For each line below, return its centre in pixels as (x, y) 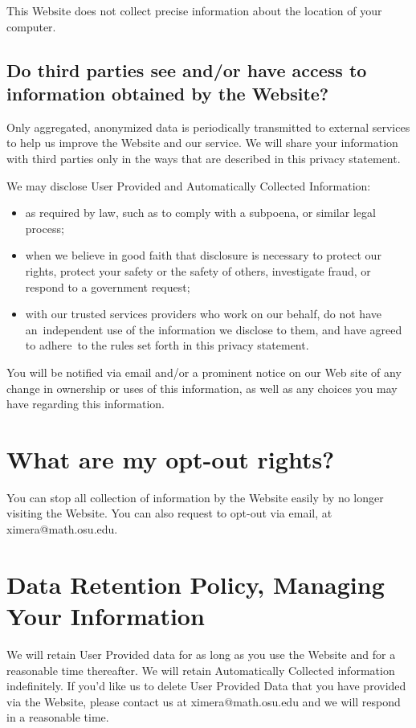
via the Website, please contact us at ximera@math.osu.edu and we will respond (204, 701)
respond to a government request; (108, 286)
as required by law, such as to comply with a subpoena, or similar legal (200, 213)
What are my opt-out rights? (171, 458)
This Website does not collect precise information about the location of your (194, 10)
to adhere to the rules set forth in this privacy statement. (167, 345)
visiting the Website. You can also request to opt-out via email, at (169, 513)
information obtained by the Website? (168, 93)
